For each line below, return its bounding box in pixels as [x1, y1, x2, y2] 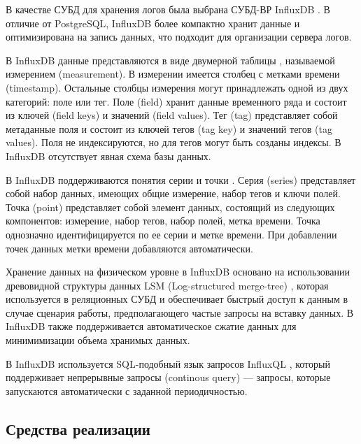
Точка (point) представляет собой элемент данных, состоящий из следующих [6, 199, 335, 214]
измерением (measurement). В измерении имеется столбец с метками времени [6, 66, 340, 81]
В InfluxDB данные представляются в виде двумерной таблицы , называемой [6, 52, 335, 67]
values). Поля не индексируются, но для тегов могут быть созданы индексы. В [6, 135, 341, 150]
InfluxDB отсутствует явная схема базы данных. [6, 148, 211, 163]
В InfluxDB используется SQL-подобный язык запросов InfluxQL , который [6, 356, 330, 371]
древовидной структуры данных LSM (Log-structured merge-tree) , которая [6, 278, 329, 292]
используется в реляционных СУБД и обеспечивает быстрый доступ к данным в [6, 292, 348, 306]
